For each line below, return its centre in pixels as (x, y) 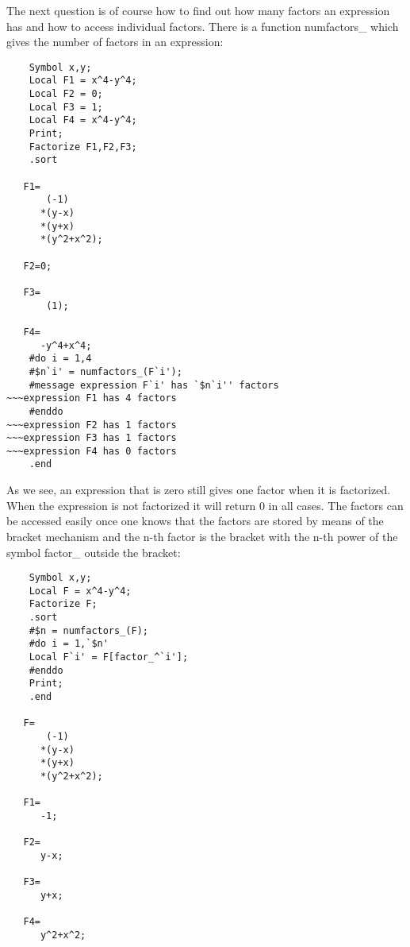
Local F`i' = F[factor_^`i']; (109, 657)
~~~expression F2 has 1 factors (92, 425)
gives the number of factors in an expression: (115, 42)
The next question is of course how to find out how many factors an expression (198, 10)
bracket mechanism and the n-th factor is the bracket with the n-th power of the (202, 536)
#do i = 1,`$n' (69, 644)
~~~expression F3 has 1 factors (92, 438)
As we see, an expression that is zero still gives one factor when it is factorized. (199, 490)
